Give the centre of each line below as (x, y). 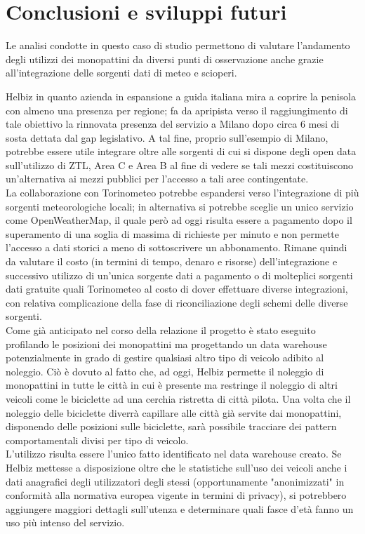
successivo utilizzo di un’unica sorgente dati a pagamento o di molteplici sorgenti (179, 275)
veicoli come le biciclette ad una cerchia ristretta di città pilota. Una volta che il (178, 398)
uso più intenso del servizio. (65, 522)
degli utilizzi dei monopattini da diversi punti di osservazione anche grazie (165, 59)
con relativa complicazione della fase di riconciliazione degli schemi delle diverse (177, 302)
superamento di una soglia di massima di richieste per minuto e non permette (172, 233)
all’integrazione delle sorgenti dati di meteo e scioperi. (121, 73)
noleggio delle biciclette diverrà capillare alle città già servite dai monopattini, (174, 412)
